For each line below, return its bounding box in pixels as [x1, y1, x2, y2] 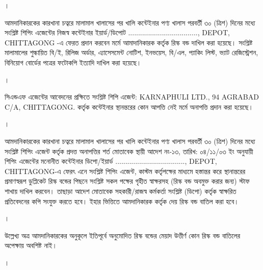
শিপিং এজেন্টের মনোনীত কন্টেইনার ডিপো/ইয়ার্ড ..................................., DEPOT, [5, 156, 217, 166]
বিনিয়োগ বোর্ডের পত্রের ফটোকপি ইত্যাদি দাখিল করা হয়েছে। [5, 57, 142, 67]
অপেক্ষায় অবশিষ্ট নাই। [5, 240, 57, 251]
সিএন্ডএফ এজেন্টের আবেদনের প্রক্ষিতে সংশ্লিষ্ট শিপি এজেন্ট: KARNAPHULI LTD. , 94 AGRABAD [5, 91, 259, 102]
